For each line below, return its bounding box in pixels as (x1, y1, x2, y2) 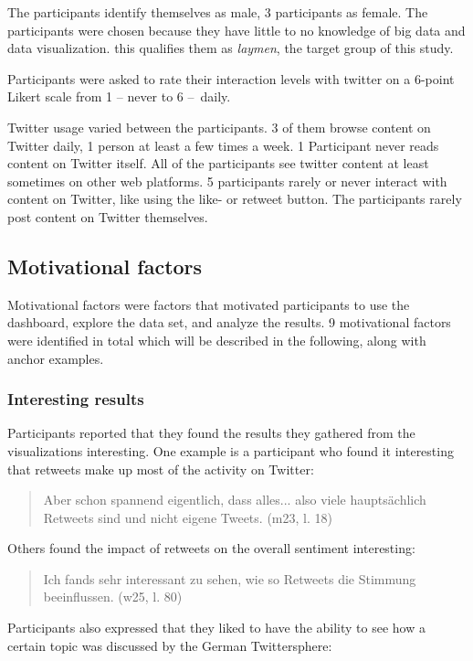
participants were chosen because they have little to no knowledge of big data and (7, 20, 466, 39)
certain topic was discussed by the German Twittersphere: (7, 635, 332, 655)
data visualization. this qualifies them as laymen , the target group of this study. (7, 38, 454, 58)
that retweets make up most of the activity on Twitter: (7, 459, 314, 478)
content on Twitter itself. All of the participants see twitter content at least (7, 154, 429, 173)
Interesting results (7, 388, 144, 410)
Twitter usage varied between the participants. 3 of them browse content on (7, 117, 431, 136)
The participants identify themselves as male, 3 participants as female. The (7, 3, 428, 21)
